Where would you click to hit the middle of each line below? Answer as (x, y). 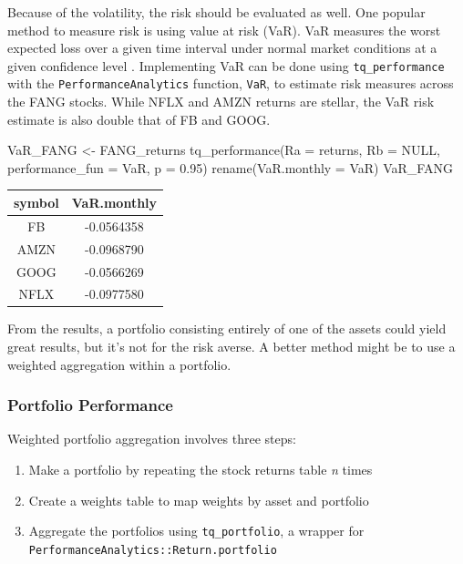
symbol (36, 202)
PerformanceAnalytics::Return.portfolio (153, 550)
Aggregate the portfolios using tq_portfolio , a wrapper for (196, 531)
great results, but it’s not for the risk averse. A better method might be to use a (231, 347)
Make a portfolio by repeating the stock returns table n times (201, 470)
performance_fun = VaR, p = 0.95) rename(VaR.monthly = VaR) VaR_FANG (230, 167)
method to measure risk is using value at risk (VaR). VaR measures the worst (224, 30)
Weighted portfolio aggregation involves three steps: (152, 439)
